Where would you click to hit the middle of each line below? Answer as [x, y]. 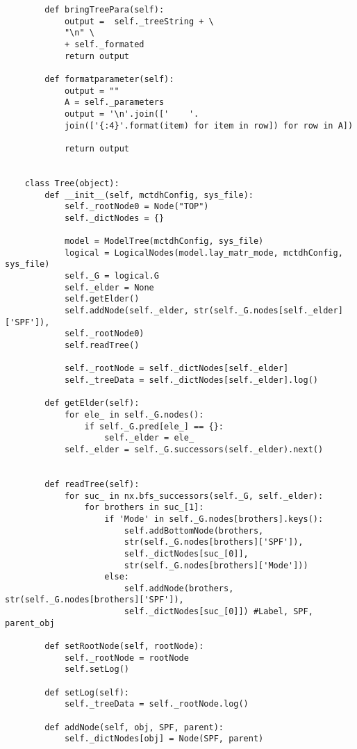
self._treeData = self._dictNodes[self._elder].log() [191, 380]
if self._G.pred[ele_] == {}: [154, 426]
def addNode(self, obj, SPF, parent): [134, 727]
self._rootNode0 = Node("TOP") [136, 207]
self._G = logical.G [111, 276]
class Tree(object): [72, 183]
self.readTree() [102, 346]
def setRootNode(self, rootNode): [124, 647]
